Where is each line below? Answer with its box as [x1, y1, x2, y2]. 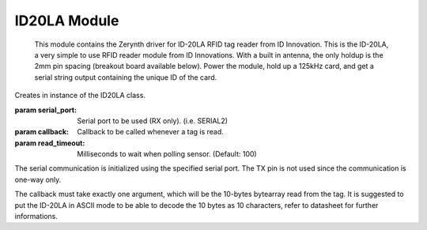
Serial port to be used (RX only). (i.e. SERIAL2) [77, 115, 229, 126]
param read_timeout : [14, 138, 85, 148]
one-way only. [14, 175, 62, 184]
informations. [14, 212, 59, 221]
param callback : [14, 127, 70, 137]
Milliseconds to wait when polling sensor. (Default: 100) [77, 149, 257, 159]
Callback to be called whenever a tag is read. [77, 127, 225, 137]
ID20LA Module [14, 12, 119, 29]
